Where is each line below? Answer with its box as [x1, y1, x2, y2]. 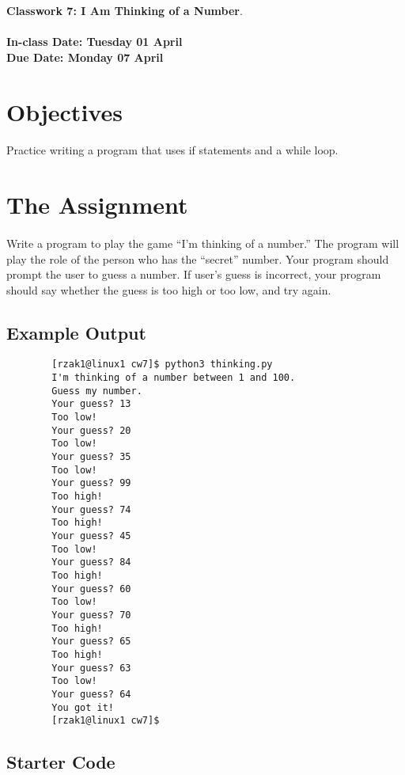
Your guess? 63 [51, 662, 131, 674]
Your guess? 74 [51, 503, 131, 515]
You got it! [51, 701, 115, 713]
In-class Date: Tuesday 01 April [6, 33, 183, 50]
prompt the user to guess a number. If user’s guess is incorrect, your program [6, 266, 381, 283]
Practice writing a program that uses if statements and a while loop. [6, 142, 339, 158]
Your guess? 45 [51, 530, 131, 542]
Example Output [6, 320, 146, 344]
